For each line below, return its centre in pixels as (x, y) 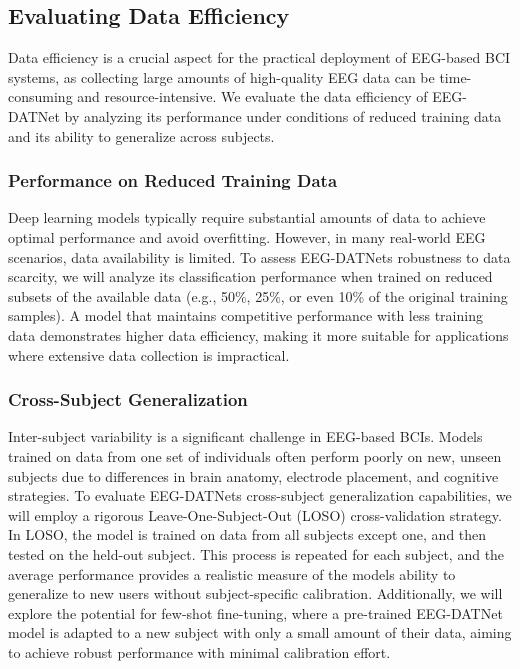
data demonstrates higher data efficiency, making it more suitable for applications (258, 334)
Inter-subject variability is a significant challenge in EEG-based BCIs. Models (245, 436)
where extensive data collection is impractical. (149, 354)
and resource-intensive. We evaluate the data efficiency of (252, 96)
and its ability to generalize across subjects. (141, 135)
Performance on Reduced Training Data (173, 180)
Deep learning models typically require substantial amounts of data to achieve (247, 217)
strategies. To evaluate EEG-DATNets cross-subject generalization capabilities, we (260, 495)
